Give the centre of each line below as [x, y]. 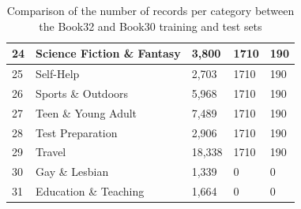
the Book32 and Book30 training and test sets [150, 26]
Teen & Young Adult [87, 112]
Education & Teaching [90, 191]
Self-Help [58, 74]
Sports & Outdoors [82, 93]
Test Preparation [77, 132]
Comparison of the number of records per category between [150, 10]
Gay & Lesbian [72, 172]
